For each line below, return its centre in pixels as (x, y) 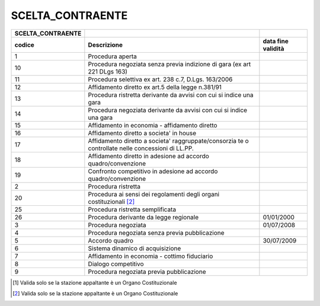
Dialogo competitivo (116, 264)
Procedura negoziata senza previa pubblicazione (156, 232)
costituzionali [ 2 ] (111, 202)
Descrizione (105, 44)
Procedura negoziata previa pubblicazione (147, 272)
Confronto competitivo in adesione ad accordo (153, 171)
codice (25, 44)
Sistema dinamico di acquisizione (135, 248)
